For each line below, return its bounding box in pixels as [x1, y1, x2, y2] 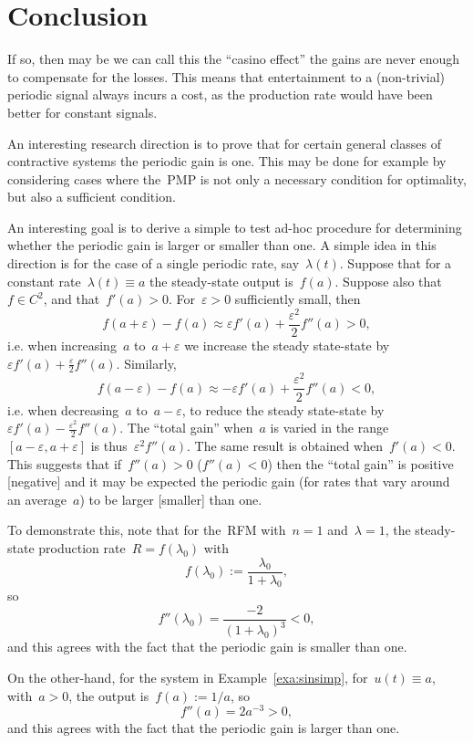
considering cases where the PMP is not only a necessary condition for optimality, [7, 169, 467, 188]
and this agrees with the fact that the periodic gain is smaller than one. [7, 637, 407, 656]
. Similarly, [116, 353, 177, 372]
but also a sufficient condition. [7, 187, 176, 206]
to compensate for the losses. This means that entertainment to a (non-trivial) [7, 67, 446, 86]
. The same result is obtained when [187, 435, 383, 455]
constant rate [7, 271, 81, 290]
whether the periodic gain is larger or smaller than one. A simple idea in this [7, 235, 437, 255]
